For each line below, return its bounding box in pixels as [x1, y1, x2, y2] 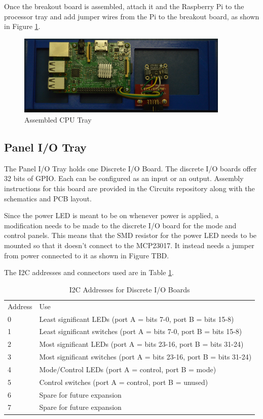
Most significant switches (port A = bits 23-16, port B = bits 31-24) [39, 351, 252, 362]
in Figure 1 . [4, 21, 41, 32]
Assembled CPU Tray [24, 114, 92, 125]
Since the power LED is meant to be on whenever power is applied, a [4, 210, 219, 221]
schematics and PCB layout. [4, 193, 92, 203]
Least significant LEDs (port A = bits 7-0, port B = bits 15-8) [39, 313, 234, 324]
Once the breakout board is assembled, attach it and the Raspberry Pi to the [4, 1, 244, 11]
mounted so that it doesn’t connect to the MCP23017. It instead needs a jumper [4, 240, 254, 251]
